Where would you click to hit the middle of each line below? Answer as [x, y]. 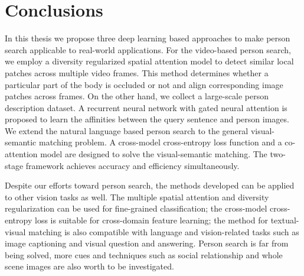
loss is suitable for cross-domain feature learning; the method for [151, 220]
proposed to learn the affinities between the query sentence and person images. [147, 119]
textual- [285, 220]
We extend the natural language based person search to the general [127, 130]
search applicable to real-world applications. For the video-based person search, [148, 49]
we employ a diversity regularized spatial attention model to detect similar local [149, 61]
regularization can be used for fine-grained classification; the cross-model [136, 208]
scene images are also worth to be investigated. [89, 266]
